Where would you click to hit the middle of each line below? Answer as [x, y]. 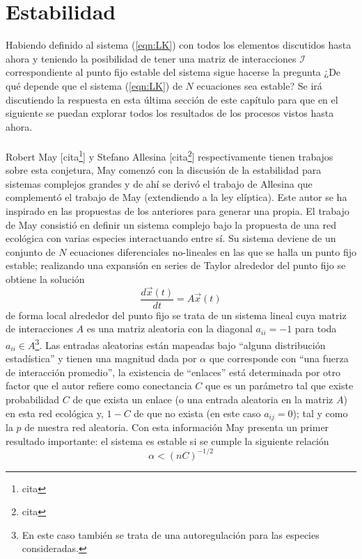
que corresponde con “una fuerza [279, 358]
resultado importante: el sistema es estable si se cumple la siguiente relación [167, 440]
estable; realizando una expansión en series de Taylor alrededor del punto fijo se [176, 265]
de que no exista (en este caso [197, 413]
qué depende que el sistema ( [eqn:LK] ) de [94, 85]
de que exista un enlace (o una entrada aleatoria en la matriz [203, 399]
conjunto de [31, 251]
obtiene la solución [45, 278]
